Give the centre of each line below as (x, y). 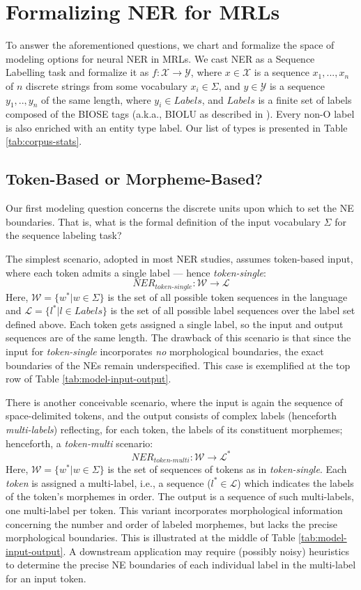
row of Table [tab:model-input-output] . (89, 379)
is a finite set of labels (305, 99)
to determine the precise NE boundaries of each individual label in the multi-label (181, 565)
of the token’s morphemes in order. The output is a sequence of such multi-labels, (180, 496)
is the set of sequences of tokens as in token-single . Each (227, 469)
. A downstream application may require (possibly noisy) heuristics (206, 551)
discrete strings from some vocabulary (107, 85)
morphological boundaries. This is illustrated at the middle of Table (151, 537)
